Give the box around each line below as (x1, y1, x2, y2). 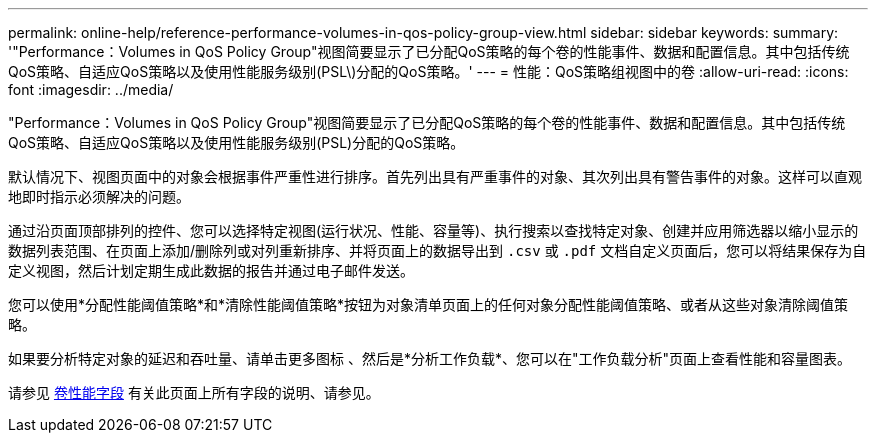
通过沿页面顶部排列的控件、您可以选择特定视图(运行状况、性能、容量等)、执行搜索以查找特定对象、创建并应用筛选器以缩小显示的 (8, 222, 859, 239)
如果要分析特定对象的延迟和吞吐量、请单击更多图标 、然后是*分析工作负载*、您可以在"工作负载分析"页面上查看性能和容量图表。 (8, 350, 852, 367)
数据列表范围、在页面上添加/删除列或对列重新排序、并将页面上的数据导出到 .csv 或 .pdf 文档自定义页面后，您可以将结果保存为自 (8, 242, 867, 259)
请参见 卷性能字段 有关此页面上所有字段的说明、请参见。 (8, 384, 380, 401)
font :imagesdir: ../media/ (8, 81, 174, 98)
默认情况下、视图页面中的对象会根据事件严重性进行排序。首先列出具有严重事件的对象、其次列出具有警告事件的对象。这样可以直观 (8, 168, 862, 185)
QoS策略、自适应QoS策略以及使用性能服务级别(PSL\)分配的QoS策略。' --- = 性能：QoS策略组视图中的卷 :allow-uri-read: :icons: (8, 63, 849, 80)
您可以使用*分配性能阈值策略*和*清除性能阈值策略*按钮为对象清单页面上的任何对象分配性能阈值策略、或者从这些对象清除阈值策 (8, 296, 849, 313)
